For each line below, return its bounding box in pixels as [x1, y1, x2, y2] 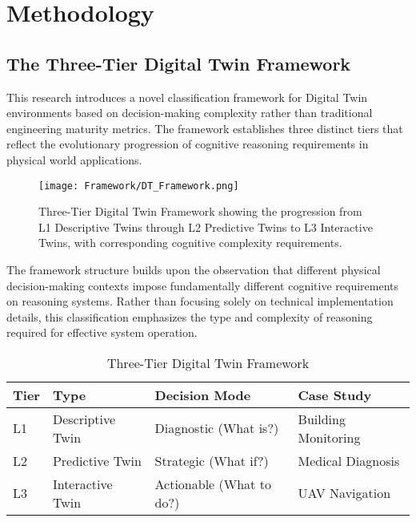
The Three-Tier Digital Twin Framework [6, 51, 351, 75]
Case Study [298, 385, 372, 404]
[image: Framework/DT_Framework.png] [38, 180, 239, 192]
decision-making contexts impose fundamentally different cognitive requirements [6, 277, 399, 293]
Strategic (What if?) [154, 451, 269, 470]
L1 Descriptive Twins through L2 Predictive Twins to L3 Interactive [38, 218, 373, 235]
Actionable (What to [154, 474, 271, 493]
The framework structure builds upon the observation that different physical [6, 261, 381, 277]
